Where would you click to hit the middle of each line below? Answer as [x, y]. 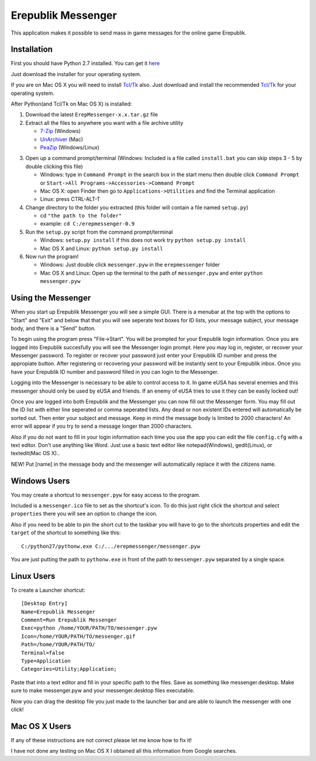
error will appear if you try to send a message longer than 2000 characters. [102, 426]
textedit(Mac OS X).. [35, 453]
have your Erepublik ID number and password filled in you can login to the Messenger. [115, 371]
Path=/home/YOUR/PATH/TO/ [59, 645]
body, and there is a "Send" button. [53, 328]
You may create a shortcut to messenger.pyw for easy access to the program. [106, 494]
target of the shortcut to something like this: [66, 533]
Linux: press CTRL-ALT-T [70, 199]
